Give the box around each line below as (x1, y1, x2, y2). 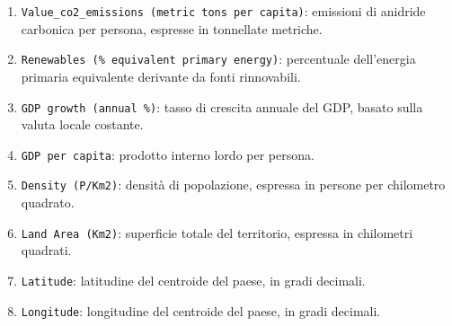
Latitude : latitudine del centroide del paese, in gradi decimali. (21, 270, 366, 289)
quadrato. (21, 193, 75, 212)
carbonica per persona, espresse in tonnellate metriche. (21, 19, 323, 38)
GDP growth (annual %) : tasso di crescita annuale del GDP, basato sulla (21, 97, 423, 116)
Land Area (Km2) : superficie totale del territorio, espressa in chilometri (21, 223, 413, 242)
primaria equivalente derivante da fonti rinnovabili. (21, 66, 301, 85)
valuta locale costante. (21, 115, 144, 134)
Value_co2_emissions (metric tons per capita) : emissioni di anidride (21, 2, 426, 20)
